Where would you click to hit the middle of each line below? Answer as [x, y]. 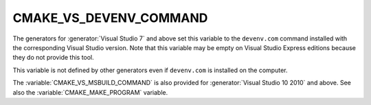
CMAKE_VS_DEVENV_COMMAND [110, 18]
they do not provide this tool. [53, 58]
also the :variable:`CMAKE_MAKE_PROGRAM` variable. [90, 92]
